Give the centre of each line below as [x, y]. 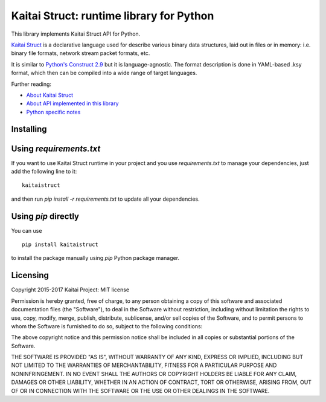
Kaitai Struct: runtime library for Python [113, 16]
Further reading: [31, 84]
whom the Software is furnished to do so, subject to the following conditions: [107, 326]
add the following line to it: [44, 171]
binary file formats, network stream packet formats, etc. [81, 53]
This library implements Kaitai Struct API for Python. [76, 34]
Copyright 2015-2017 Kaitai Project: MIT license [70, 290]
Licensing [30, 275]
